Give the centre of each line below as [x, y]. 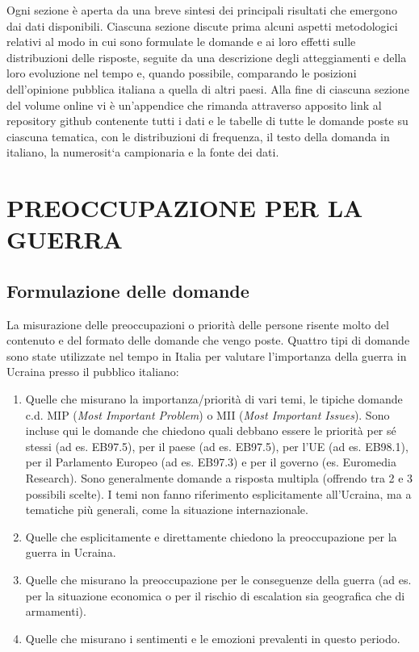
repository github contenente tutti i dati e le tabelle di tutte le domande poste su [207, 121]
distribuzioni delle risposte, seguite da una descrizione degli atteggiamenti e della [207, 57]
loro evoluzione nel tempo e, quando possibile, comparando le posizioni [182, 73]
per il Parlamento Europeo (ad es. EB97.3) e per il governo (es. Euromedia [211, 462]
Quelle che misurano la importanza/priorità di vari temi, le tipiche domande [214, 399]
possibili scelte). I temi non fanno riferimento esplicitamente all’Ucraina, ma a [218, 493]
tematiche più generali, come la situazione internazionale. [167, 510]
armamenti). [56, 611]
